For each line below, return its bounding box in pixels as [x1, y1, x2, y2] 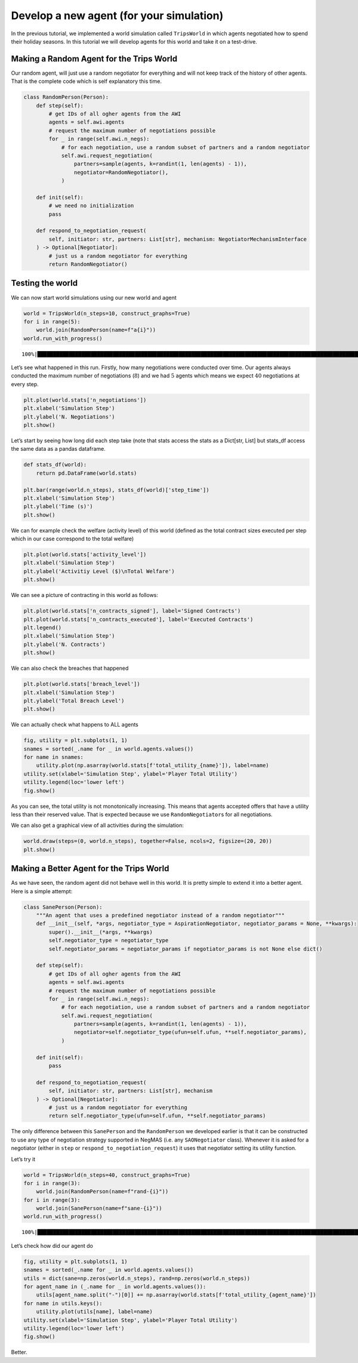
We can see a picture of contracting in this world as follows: [11, 592, 158, 599]
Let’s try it [11, 1155, 36, 1162]
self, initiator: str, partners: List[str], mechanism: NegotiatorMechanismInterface [48, 236, 307, 242]
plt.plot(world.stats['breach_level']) [23, 681, 140, 688]
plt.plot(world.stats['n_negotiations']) [23, 396, 147, 403]
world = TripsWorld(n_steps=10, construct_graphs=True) [23, 310, 191, 316]
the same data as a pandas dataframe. [11, 445, 106, 453]
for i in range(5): [23, 318, 81, 325]
